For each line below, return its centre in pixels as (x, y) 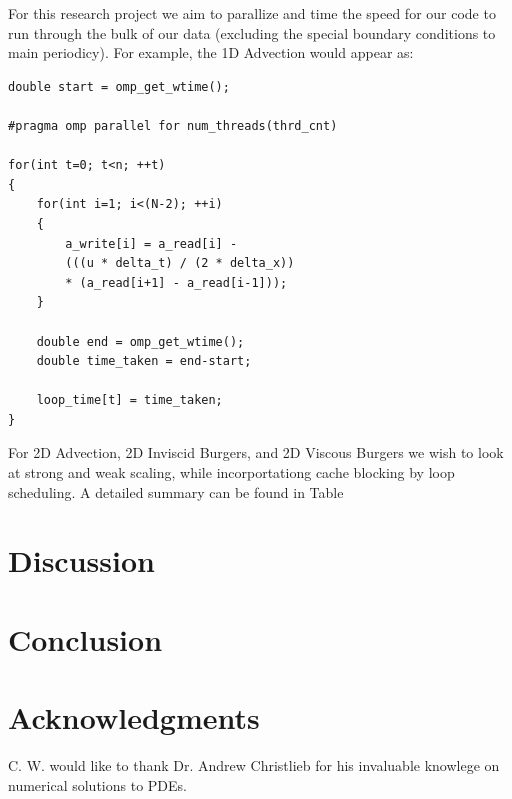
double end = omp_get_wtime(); (140, 341)
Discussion (81, 560)
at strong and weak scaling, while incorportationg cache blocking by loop (231, 472)
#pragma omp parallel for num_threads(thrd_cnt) (173, 125)
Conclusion (85, 638)
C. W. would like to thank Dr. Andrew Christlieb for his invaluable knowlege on (254, 765)
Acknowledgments (134, 717)
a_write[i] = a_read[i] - (151, 243)
